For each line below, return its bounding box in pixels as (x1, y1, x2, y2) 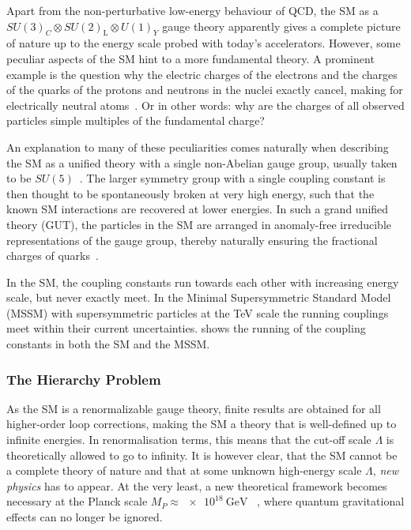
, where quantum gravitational (257, 493, 405, 509)
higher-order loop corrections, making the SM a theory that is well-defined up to (6, 415, 397, 432)
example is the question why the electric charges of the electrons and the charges (6, 66, 398, 82)
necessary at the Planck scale (6, 493, 148, 509)
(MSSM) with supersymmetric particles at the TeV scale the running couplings (6, 304, 389, 321)
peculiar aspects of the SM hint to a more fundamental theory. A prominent (6, 50, 375, 66)
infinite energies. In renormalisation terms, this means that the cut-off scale (6, 431, 371, 448)
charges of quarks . (6, 247, 99, 264)
